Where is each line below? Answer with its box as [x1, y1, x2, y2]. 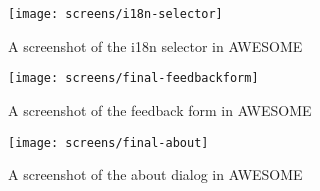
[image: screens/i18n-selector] [8, 7, 223, 21]
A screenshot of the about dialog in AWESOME [8, 164, 303, 185]
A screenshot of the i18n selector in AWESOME [8, 35, 303, 56]
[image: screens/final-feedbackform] [8, 71, 259, 86]
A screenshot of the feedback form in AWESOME [8, 99, 312, 120]
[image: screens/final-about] [8, 135, 209, 150]
